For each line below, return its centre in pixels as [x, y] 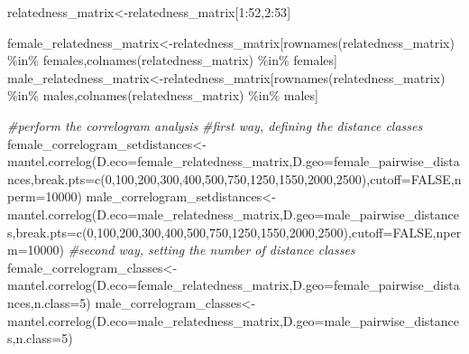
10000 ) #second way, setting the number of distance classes [191, 250]
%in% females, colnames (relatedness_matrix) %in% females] [172, 60]
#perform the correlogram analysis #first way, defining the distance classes [215, 125]
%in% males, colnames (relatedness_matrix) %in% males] [163, 95]
